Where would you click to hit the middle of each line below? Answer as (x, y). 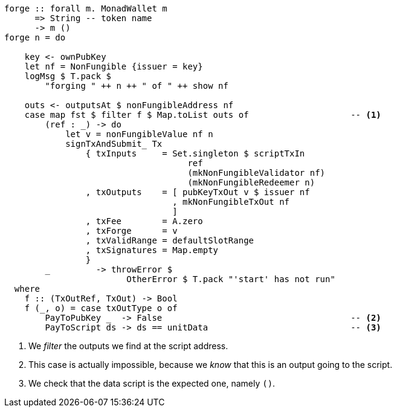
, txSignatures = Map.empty (152, 250)
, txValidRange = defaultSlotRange (170, 240)
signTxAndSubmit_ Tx (114, 144)
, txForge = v (131, 231)
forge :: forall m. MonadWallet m (86, 8)
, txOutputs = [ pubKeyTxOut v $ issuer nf (198, 192)
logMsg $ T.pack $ (68, 76)
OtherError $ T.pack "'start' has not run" (231, 279)
